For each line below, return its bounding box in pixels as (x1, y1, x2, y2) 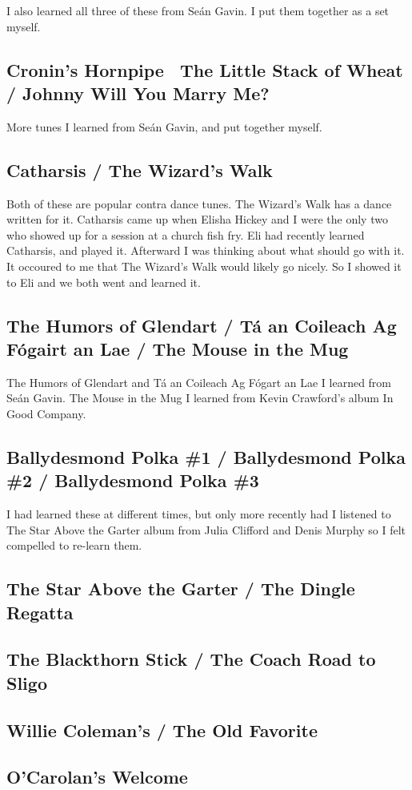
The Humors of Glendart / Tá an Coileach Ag (6, 312, 397, 337)
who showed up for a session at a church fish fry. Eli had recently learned (6, 226, 365, 243)
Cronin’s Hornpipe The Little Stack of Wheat (6, 57, 403, 82)
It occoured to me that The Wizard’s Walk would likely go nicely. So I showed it (6, 257, 402, 274)
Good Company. (6, 405, 86, 421)
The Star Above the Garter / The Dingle (6, 576, 355, 601)
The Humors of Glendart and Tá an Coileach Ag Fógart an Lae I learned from (6, 373, 392, 390)
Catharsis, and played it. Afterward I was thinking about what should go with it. (6, 242, 405, 259)
